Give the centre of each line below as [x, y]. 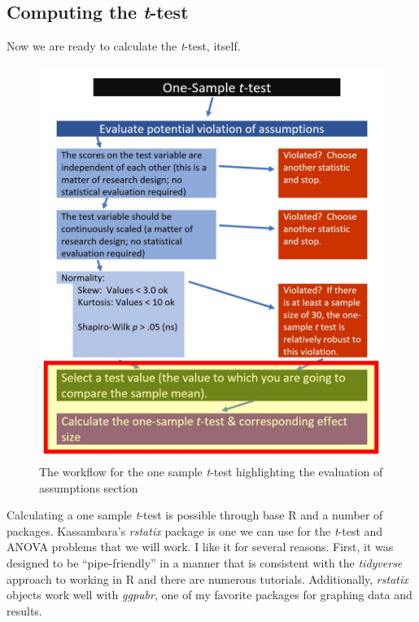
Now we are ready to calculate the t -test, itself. [124, 46]
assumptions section [89, 487]
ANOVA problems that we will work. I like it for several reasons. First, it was [200, 547]
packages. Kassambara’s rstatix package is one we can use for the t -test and [195, 530]
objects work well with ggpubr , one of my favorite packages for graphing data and [209, 595]
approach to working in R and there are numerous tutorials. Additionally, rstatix [207, 578]
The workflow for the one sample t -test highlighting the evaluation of [211, 471]
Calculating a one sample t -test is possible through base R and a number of [195, 515]
